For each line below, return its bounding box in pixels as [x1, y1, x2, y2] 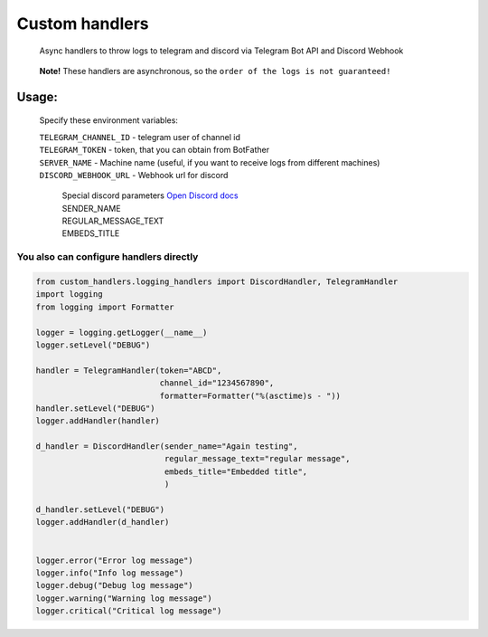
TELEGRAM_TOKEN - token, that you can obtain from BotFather [39, 145, 270, 156]
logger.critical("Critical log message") [35, 606, 222, 616]
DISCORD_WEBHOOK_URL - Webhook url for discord [39, 169, 229, 180]
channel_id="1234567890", [159, 378, 275, 388]
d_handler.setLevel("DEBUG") [35, 505, 165, 515]
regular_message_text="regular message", [164, 453, 351, 464]
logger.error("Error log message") [35, 555, 193, 566]
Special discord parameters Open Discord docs [61, 190, 239, 201]
